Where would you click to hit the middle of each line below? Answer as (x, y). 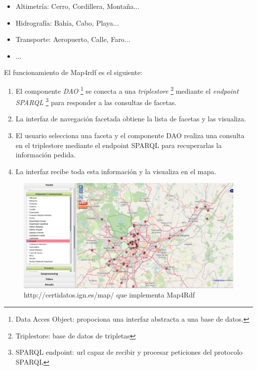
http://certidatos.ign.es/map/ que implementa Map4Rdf (109, 295)
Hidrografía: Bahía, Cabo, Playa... (67, 22)
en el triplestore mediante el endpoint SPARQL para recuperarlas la (119, 145)
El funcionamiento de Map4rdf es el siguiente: (73, 72)
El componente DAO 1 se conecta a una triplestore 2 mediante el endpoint (127, 90)
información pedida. (46, 155)
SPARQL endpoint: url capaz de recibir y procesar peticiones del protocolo (129, 352)
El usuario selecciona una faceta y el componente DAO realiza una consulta (130, 135)
